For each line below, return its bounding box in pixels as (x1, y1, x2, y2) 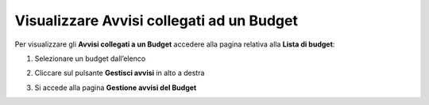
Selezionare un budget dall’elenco (34, 54, 146, 63)
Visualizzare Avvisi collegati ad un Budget (14, 12, 298, 29)
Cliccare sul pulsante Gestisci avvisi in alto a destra (34, 68, 205, 78)
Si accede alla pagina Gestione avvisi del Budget (34, 83, 197, 92)
